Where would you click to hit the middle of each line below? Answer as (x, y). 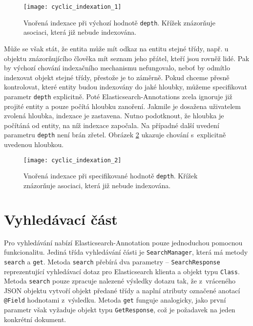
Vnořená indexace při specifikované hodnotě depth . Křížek (111, 176)
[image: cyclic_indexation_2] (73, 160)
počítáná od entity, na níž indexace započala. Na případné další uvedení (112, 125)
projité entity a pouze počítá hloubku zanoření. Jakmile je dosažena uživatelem (122, 106)
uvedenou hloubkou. (34, 144)
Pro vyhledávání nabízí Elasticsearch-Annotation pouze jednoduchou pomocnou (123, 242)
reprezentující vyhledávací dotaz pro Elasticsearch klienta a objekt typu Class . (122, 271)
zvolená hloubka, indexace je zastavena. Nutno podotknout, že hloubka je (114, 116)
